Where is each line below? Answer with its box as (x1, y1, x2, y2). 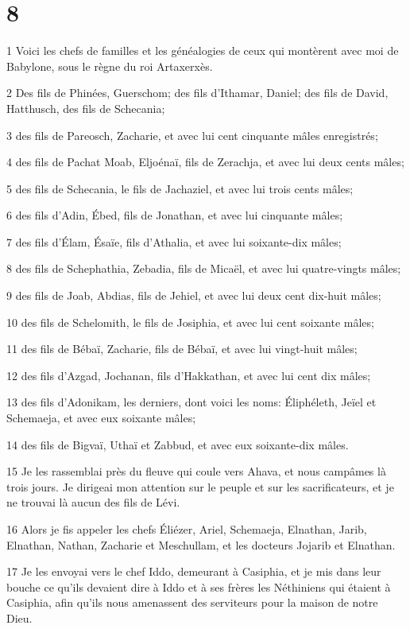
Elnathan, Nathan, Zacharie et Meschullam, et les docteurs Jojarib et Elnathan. (6, 536, 396, 553)
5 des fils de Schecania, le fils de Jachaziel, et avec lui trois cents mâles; (6, 180, 354, 196)
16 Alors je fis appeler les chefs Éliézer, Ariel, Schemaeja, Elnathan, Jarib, (6, 521, 367, 537)
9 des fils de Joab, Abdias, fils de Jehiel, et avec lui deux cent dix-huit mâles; (6, 287, 381, 304)
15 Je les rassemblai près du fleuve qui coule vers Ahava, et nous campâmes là (6, 463, 386, 480)
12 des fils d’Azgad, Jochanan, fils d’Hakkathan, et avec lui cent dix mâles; (6, 367, 371, 383)
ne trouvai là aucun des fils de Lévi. (6, 494, 180, 511)
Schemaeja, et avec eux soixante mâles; (6, 410, 196, 426)
